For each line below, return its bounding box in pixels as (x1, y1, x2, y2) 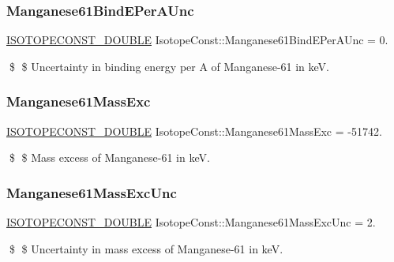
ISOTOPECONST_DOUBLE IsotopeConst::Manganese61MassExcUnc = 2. (6, 214, 376, 230)
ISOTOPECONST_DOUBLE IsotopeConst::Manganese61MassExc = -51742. (6, 122, 382, 139)
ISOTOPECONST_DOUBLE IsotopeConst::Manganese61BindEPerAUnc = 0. (6, 32, 388, 48)
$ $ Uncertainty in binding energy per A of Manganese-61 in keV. (9, 58, 329, 74)
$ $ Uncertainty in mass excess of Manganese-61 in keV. (9, 240, 283, 256)
